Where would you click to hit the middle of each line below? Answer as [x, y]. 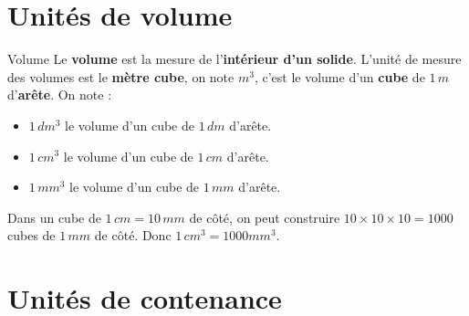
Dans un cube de [54, 217]
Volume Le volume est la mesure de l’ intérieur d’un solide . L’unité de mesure [234, 59]
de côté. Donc [133, 235]
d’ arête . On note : [60, 95]
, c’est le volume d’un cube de [339, 76]
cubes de [31, 235]
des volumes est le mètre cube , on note [121, 76]
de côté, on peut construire [265, 217]
